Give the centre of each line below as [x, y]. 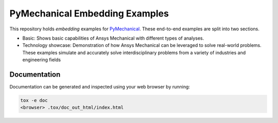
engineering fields [42, 60]
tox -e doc [34, 100]
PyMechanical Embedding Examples [89, 13]
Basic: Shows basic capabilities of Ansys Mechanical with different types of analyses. [113, 38]
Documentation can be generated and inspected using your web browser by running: [100, 87]
